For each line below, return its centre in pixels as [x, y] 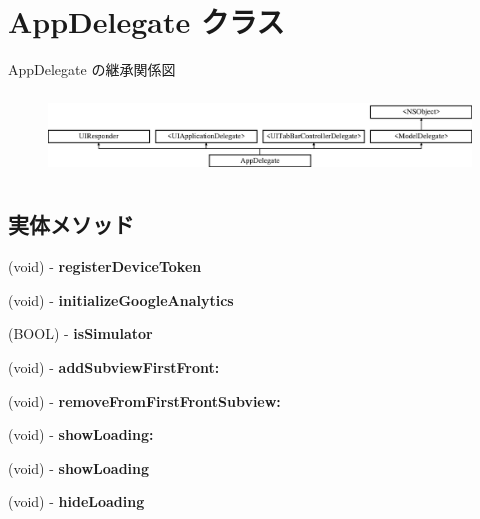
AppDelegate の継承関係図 [92, 69]
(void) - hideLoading [76, 501]
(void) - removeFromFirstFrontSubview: [144, 400]
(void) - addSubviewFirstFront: [114, 366]
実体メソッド [71, 224]
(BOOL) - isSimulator [80, 333]
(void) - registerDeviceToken [105, 266]
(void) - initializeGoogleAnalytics [121, 299]
